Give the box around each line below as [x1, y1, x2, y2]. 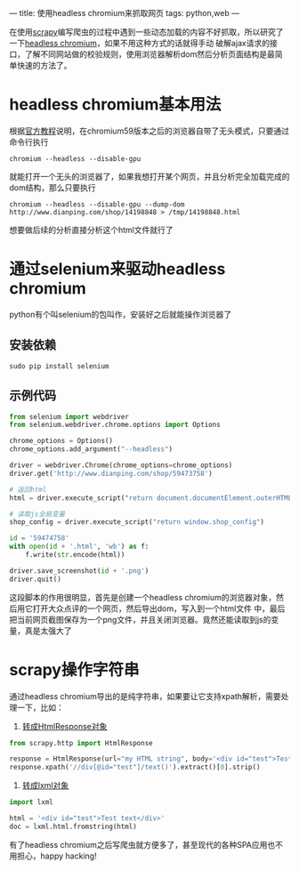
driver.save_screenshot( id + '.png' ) [9, 566, 149, 576]
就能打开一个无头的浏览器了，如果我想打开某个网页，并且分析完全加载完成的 [9, 171, 290, 181]
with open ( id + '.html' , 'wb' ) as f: [9, 542, 149, 552]
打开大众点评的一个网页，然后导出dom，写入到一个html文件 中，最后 [32, 603, 286, 614]
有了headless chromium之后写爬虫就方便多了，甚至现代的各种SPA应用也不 [9, 839, 283, 850]
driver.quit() [9, 575, 62, 584]
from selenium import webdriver [9, 412, 129, 421]
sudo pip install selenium [9, 361, 109, 371]
